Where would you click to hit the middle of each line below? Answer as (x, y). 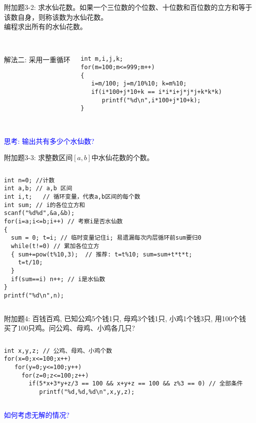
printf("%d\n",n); (34, 295)
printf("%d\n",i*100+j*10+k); (151, 100)
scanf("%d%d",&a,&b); (39, 213)
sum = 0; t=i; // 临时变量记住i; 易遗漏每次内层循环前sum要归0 (106, 238)
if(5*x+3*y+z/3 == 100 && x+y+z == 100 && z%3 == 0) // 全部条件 (136, 384)
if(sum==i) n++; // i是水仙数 (58, 279)
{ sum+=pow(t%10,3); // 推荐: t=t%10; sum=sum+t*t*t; (102, 254)
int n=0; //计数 (29, 180)
